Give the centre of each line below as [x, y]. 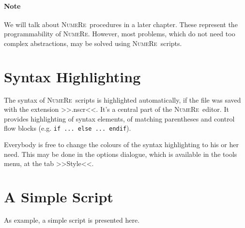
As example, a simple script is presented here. [72, 220]
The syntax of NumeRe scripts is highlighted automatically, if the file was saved [122, 99]
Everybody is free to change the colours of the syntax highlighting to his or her [121, 144]
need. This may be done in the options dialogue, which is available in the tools [121, 154]
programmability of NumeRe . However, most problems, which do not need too [120, 34]
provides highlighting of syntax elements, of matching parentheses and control [119, 118]
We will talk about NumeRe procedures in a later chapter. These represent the [121, 24]
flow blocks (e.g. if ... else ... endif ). [68, 128]
